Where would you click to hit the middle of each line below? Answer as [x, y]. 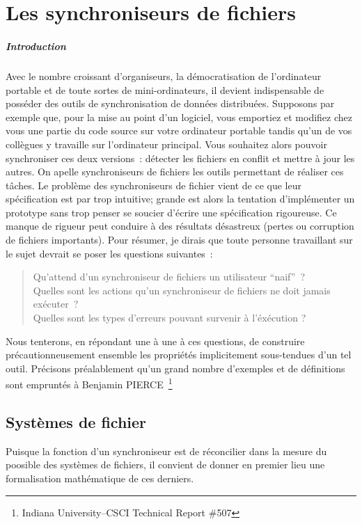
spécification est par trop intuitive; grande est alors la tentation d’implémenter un [180, 199]
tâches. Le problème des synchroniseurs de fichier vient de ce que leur [154, 185]
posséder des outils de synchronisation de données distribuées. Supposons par [170, 103]
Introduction [36, 46]
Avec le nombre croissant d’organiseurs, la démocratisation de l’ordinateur [164, 76]
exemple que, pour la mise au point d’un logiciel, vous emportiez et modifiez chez [179, 117]
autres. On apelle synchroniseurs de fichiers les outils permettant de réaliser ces [175, 172]
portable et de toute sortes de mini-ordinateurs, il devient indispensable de [165, 89]
